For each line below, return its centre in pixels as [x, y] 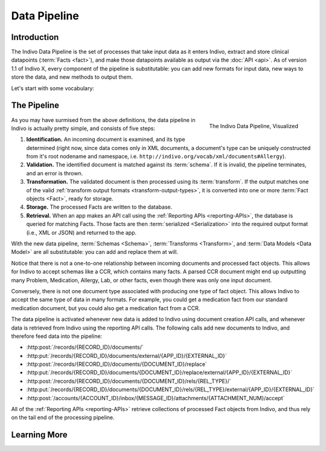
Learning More [39, 435]
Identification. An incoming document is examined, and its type [106, 140]
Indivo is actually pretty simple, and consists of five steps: [83, 128]
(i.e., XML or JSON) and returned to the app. [81, 232]
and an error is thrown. [55, 173]
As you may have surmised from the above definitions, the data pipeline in [103, 120]
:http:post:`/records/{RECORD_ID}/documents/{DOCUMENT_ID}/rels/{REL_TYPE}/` [129, 381]
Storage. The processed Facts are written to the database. [99, 207]
